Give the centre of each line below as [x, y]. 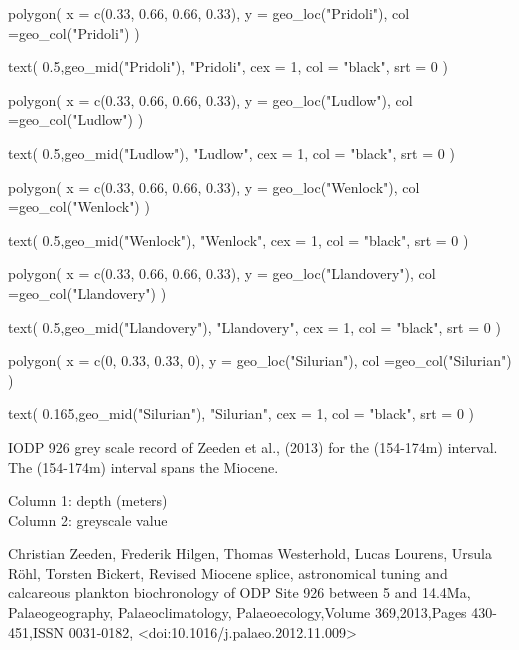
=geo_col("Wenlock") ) [79, 206]
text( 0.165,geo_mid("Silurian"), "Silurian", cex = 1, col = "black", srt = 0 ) [241, 413]
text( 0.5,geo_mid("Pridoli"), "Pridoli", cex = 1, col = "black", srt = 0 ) [228, 66]
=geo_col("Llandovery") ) [87, 292]
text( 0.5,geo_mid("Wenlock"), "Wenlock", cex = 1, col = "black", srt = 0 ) [238, 239]
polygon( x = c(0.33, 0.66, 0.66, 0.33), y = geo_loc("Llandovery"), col [222, 273]
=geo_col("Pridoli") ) [74, 32]
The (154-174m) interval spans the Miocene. [143, 466]
